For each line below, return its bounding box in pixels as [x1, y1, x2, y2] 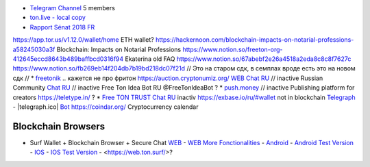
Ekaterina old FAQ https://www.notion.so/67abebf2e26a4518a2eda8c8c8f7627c [125, 55, 351, 63]
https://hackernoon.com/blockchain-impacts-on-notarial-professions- [155, 36, 354, 44]
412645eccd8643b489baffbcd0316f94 [12, 55, 124, 63]
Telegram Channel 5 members [29, 4, 116, 12]
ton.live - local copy [29, 14, 86, 22]
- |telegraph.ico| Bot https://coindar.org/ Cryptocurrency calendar [12, 103, 199, 111]
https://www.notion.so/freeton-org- [182, 45, 284, 53]
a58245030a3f [12, 45, 56, 53]
